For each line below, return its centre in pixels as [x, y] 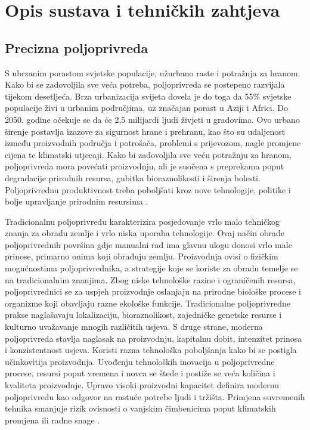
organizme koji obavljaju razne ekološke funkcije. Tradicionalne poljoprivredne [148, 303]
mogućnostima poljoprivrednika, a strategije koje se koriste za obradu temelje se [151, 268]
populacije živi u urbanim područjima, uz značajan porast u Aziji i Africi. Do [146, 108]
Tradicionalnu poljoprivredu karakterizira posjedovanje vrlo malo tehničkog [142, 221]
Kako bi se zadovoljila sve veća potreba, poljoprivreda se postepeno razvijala [145, 84]
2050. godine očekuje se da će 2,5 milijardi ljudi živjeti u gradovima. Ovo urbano [152, 119]
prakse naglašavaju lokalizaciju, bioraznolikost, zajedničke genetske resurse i [143, 315]
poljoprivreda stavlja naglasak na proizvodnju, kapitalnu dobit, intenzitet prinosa [154, 338]
